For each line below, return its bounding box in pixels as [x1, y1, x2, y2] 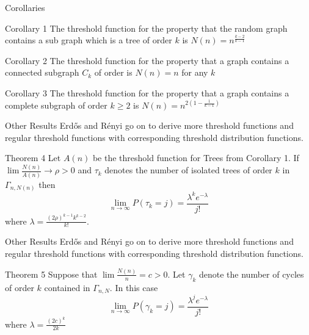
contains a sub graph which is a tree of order [5, 34, 172, 46]
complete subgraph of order [5, 98, 107, 111]
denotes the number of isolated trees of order [104, 164, 272, 176]
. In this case [109, 281, 158, 294]
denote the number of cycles [198, 267, 304, 280]
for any [181, 66, 208, 79]
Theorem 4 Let [5, 151, 61, 164]
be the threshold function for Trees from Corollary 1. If [92, 151, 299, 164]
